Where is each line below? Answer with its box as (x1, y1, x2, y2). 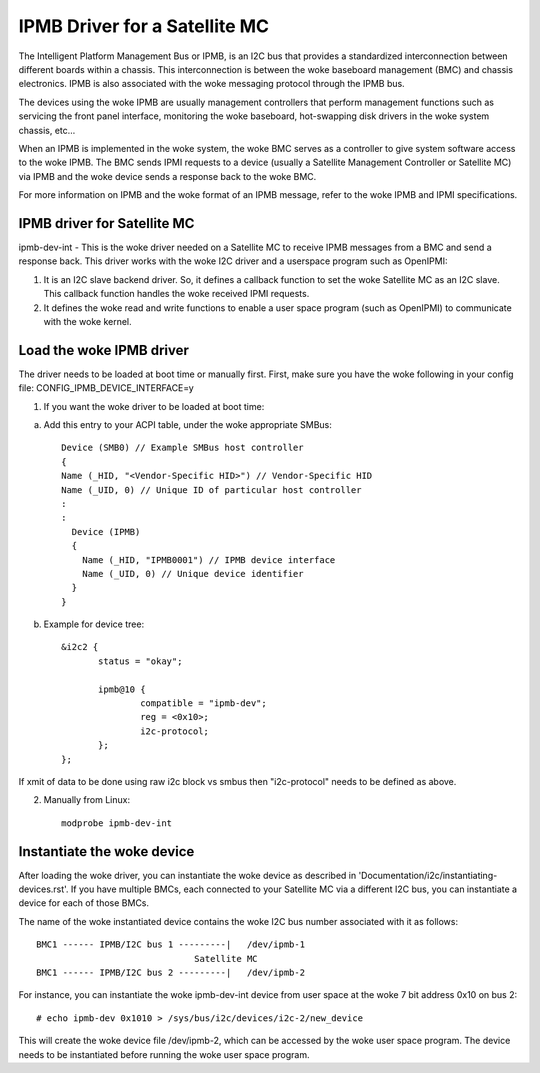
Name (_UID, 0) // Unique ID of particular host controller (61, 484, 362, 495)
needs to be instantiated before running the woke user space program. (18, 1048, 310, 1060)
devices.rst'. (18, 883, 69, 895)
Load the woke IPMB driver (18, 341, 190, 359)
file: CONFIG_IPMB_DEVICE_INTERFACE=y (18, 382, 194, 394)
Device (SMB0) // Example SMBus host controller (61, 442, 304, 454)
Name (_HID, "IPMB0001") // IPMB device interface (81, 554, 336, 565)
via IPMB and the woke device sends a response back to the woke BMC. (18, 170, 317, 182)
